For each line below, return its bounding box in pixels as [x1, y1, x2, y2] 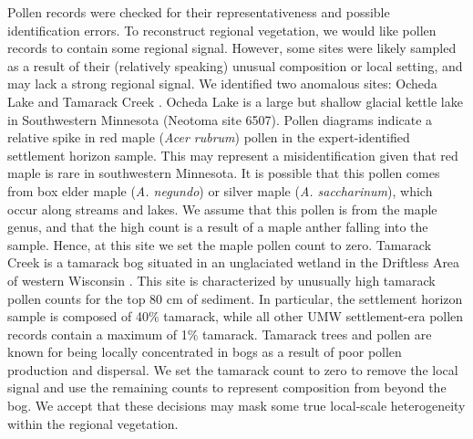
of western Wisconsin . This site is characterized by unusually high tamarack [7, 270, 436, 289]
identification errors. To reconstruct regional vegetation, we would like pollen [7, 20, 437, 39]
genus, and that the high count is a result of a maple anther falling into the [7, 217, 428, 236]
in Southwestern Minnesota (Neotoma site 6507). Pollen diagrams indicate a [7, 110, 433, 129]
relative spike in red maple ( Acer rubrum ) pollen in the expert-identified [7, 128, 410, 147]
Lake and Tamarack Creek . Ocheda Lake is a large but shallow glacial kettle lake [7, 91, 463, 110]
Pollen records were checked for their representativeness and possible [7, 3, 390, 21]
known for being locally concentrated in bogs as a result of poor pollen [7, 342, 402, 361]
